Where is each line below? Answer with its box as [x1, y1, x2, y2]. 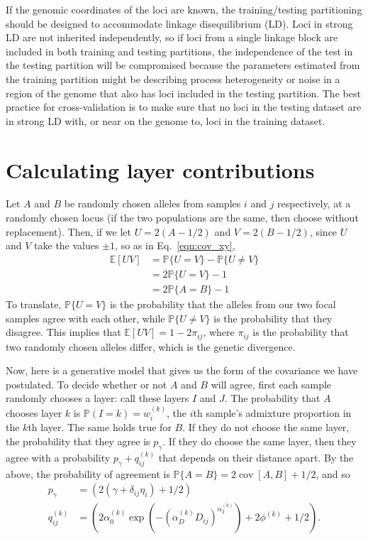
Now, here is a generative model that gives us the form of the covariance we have [6, 363, 358, 378]
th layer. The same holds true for [28, 420, 172, 435]
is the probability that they [213, 310, 333, 325]
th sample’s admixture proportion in [193, 405, 352, 420]
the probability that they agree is [6, 433, 150, 448]
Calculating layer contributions [6, 155, 315, 184]
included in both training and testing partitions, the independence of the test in [6, 43, 353, 58]
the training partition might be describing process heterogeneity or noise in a [6, 71, 340, 86]
